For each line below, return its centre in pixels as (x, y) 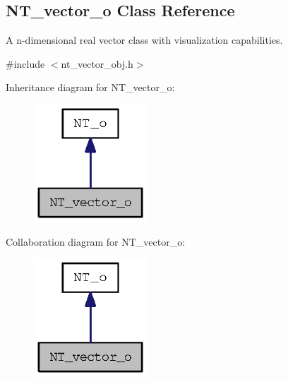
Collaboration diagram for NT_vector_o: (96, 241)
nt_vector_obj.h (97, 63)
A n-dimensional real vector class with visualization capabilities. (144, 40)
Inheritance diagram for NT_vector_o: (90, 87)
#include (25, 63)
